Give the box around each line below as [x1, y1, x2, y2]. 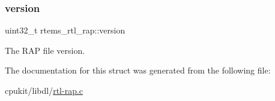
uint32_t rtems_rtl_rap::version [5, 24, 125, 36]
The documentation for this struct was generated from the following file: [5, 64, 271, 76]
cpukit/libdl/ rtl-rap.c [5, 84, 83, 96]
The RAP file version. [5, 44, 85, 56]
